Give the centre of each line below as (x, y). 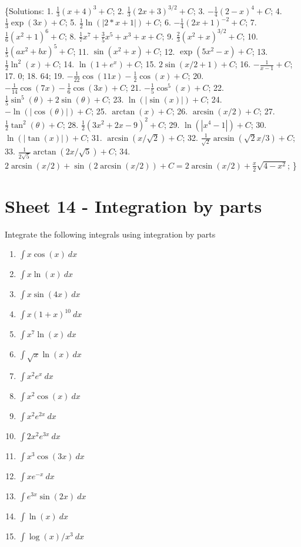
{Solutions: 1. (29, 10)
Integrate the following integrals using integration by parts (110, 234)
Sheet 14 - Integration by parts (133, 205)
